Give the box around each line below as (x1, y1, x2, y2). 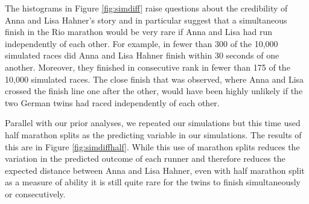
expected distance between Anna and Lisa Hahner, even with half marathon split (5, 164, 305, 176)
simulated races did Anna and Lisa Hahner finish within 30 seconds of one (5, 49, 279, 62)
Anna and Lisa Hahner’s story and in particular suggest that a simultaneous (5, 13, 287, 26)
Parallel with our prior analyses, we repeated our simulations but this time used (5, 116, 301, 129)
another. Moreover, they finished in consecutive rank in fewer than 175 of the (5, 60, 290, 73)
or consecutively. (5, 187, 66, 200)
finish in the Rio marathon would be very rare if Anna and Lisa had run (5, 25, 272, 38)
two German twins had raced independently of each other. (5, 96, 220, 109)
